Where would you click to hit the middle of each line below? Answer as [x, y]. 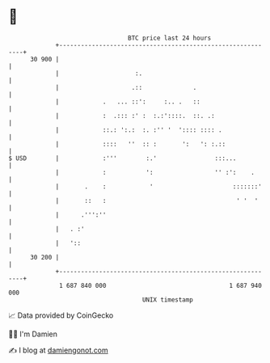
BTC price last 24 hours [170, 38]
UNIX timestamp [168, 300]
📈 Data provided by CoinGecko [61, 315]
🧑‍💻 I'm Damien [33, 334]
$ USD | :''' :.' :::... [122, 158]
